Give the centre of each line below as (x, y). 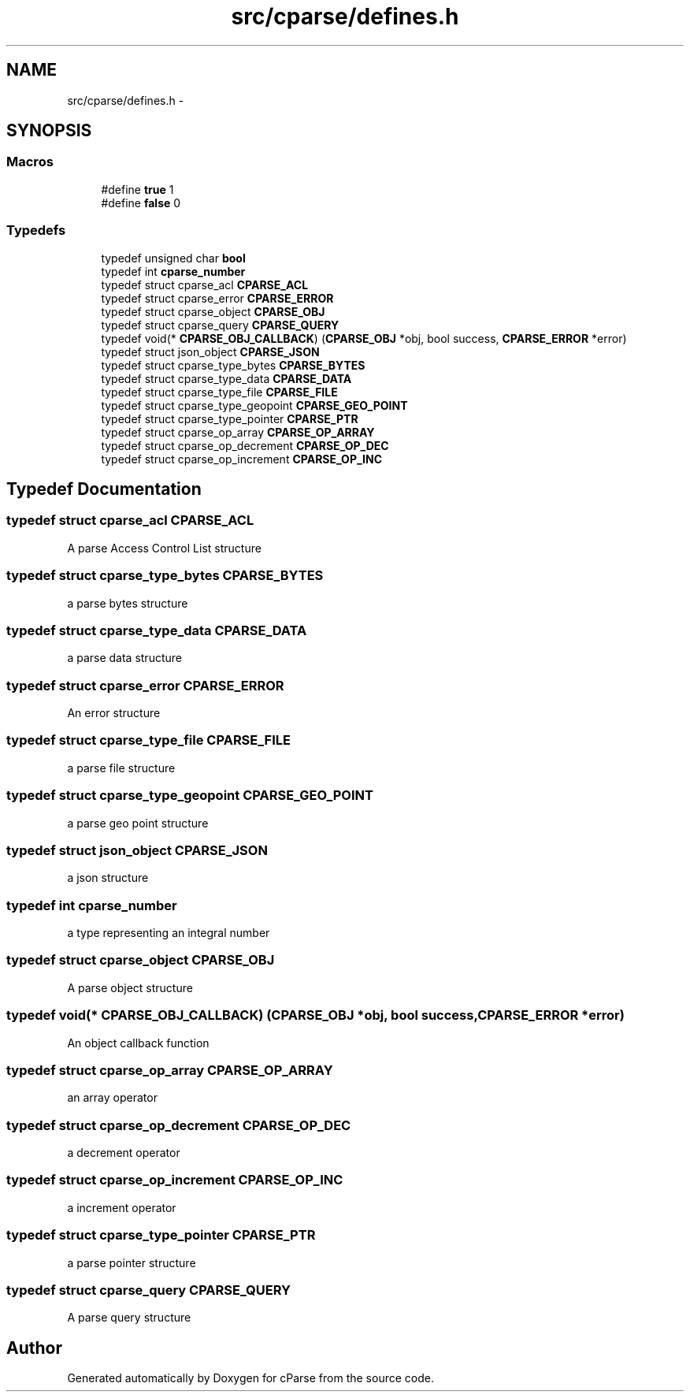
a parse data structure (124, 658)
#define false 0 (141, 203)
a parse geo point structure (138, 823)
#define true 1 (137, 189)
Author (34, 1348)
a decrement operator (124, 1153)
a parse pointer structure (132, 1262)
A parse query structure (129, 1318)
